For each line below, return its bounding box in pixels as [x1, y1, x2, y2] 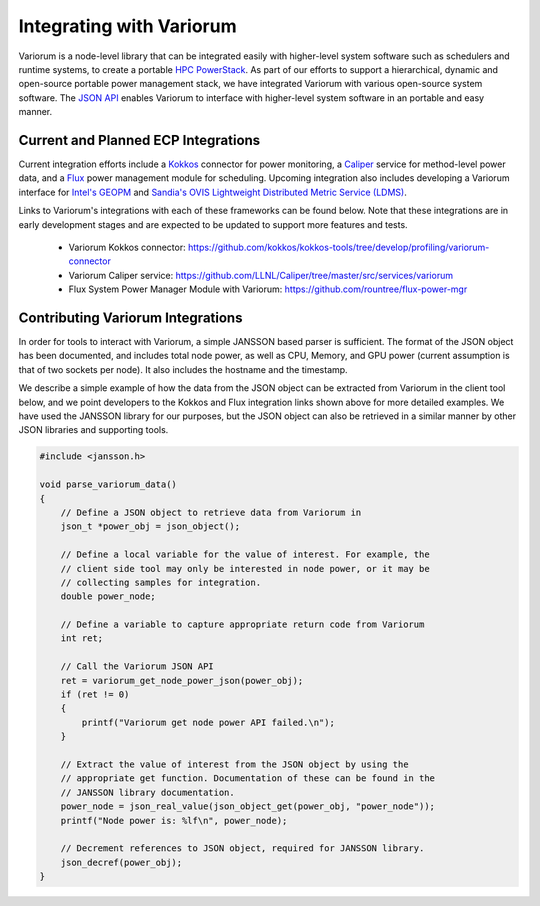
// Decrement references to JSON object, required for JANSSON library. [60, 843, 425, 854]
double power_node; [60, 591, 157, 602]
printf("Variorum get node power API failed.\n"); [81, 716, 335, 728]
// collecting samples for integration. [60, 576, 262, 588]
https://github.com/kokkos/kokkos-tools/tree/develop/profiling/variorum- [187, 241, 490, 253]
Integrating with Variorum [18, 15, 237, 37]
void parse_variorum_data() [39, 479, 177, 490]
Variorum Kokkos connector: [68, 241, 187, 253]
